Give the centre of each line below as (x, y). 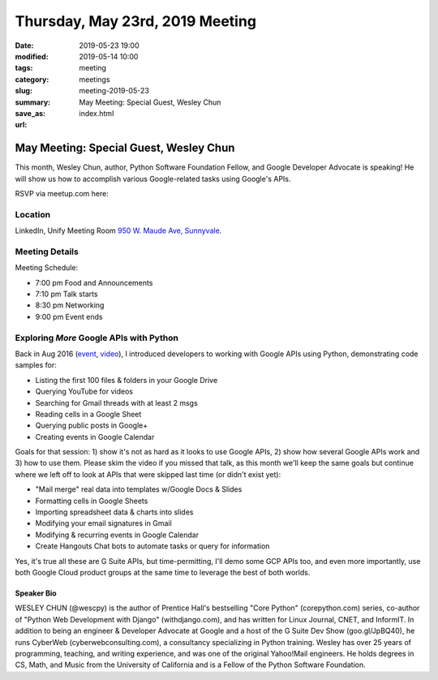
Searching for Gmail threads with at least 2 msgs (116, 402)
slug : (24, 91)
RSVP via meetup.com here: (62, 193)
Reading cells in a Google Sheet (88, 414)
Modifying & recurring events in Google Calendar (117, 535)
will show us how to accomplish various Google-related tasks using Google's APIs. (153, 179)
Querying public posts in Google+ (92, 425)
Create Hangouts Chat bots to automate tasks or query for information (152, 546)
